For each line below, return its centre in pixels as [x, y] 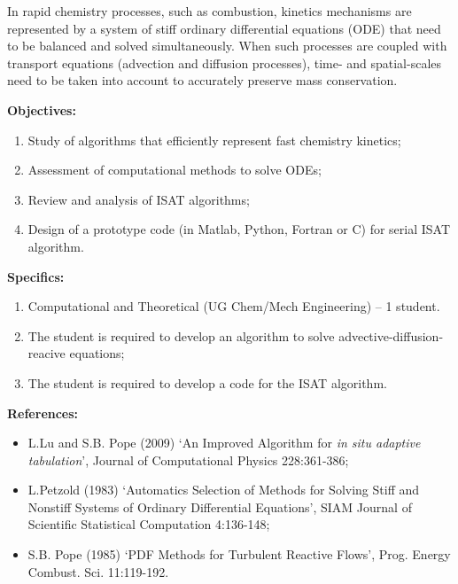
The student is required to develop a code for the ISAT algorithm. [207, 382]
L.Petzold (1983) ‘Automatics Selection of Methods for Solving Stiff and [224, 490]
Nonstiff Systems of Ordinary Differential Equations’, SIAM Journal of [220, 506]
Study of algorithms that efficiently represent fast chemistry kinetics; [214, 140]
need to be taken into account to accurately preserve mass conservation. [202, 80]
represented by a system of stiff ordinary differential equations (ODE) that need [224, 28]
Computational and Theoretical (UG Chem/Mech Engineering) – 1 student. [234, 306]
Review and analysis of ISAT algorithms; [139, 199]
